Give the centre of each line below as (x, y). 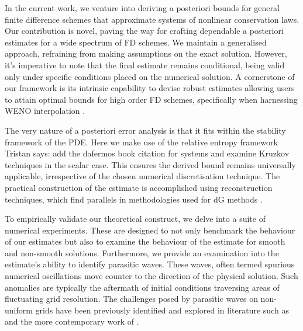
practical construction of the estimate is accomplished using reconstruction (139, 187)
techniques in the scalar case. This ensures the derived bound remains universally (150, 164)
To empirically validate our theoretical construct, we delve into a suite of (135, 219)
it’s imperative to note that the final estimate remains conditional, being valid (145, 65)
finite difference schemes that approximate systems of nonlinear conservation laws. (152, 19)
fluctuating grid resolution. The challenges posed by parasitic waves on (131, 299)
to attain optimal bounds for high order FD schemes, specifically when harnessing (151, 99)
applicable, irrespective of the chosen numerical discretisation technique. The (142, 176)
